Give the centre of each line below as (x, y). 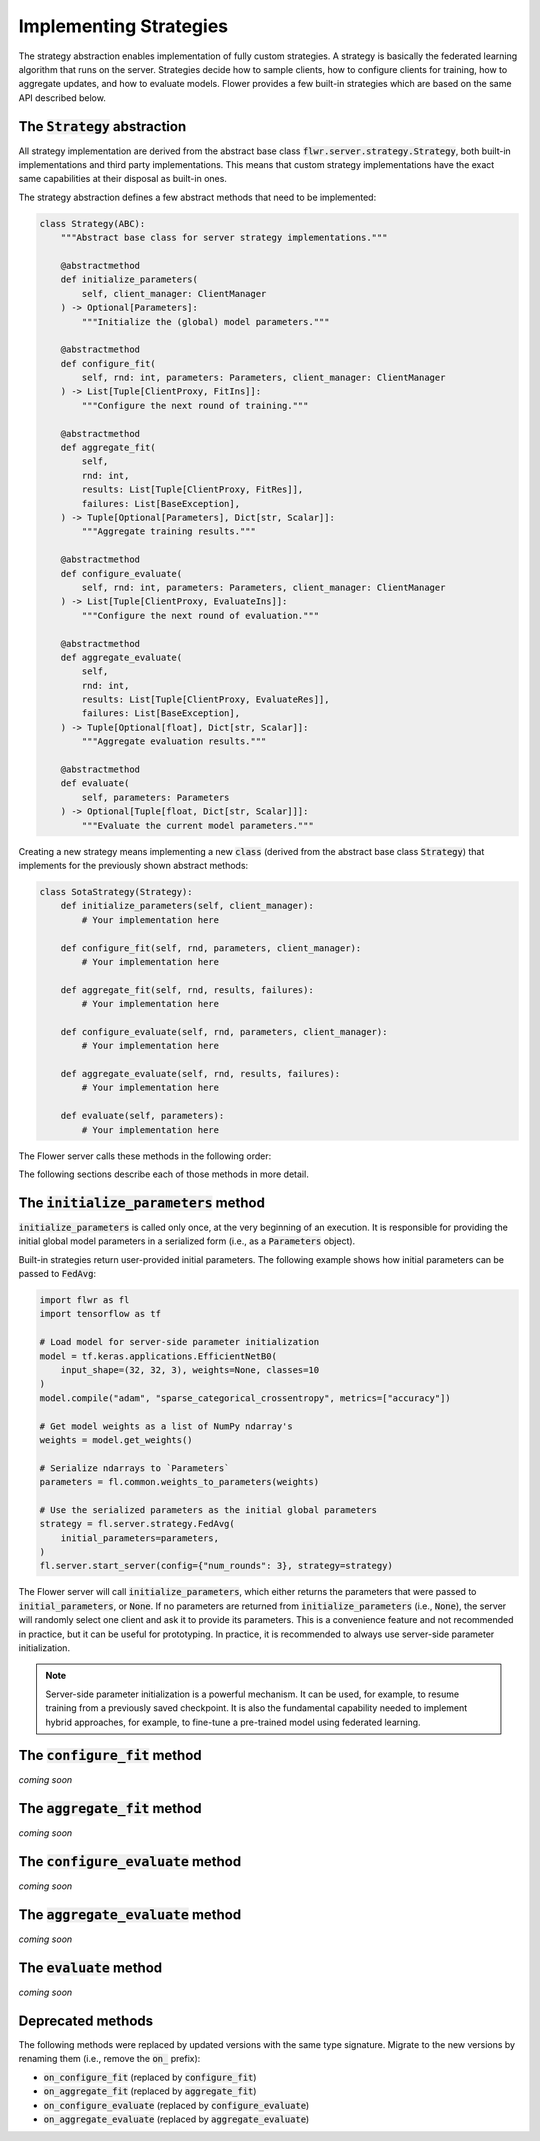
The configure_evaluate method (130, 1861)
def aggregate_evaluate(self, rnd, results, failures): (200, 1074)
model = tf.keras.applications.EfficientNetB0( (158, 1356)
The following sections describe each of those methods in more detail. (163, 1174)
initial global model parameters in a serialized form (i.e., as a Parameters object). (187, 1241)
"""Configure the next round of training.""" (195, 405)
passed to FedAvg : (57, 1274)
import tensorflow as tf (100, 1314)
